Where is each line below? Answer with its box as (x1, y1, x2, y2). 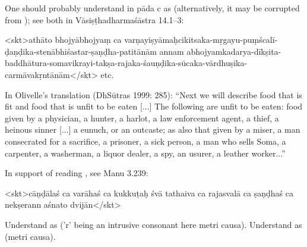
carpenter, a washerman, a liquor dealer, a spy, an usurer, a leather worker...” (5, 146, 286, 159)
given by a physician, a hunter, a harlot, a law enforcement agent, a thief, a (5, 111, 279, 124)
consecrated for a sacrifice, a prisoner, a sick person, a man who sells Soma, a (5, 135, 286, 147)
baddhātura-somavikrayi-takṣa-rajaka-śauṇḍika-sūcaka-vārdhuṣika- (5, 57, 248, 69)
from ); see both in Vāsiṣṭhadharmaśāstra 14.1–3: (5, 13, 184, 26)
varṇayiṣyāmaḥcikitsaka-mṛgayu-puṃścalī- (124, 33, 278, 46)
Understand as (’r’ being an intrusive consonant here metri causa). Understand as (5, 218, 302, 230)
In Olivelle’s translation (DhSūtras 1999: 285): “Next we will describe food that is (5, 88, 302, 101)
